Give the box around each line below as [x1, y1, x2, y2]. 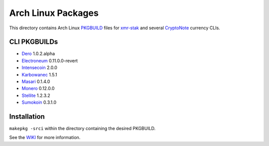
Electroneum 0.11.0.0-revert [21, 58, 78, 64]
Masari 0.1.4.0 [21, 78, 50, 84]
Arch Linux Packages [9, 7, 99, 18]
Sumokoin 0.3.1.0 [21, 99, 57, 105]
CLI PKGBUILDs [9, 38, 58, 46]
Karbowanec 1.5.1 [21, 72, 57, 77]
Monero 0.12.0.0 [21, 85, 55, 91]
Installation [9, 112, 45, 121]
